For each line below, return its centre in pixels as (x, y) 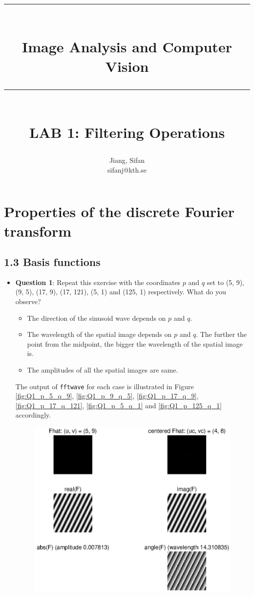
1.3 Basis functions (52, 262)
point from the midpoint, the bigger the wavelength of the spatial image (135, 343)
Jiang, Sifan (127, 160)
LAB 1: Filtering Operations (127, 132)
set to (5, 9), (225, 282)
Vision (127, 66)
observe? (28, 301)
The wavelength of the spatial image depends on (99, 334)
